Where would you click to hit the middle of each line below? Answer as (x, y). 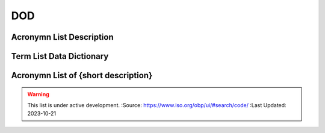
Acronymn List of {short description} (82, 76)
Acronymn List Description (62, 37)
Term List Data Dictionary (60, 56)
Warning (38, 94)
